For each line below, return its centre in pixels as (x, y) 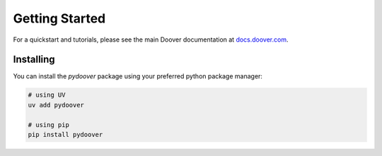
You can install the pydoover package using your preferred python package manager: (138, 76)
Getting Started (59, 18)
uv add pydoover (56, 105)
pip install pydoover (65, 134)
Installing (34, 60)
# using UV (47, 95)
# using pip (49, 125)
